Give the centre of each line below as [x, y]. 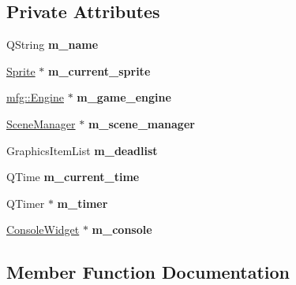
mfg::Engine [35, 97]
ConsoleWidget [43, 229]
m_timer [82, 203]
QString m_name [52, 44]
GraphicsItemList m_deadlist [82, 150]
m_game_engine [124, 97]
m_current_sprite [99, 70]
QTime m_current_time [73, 177]
